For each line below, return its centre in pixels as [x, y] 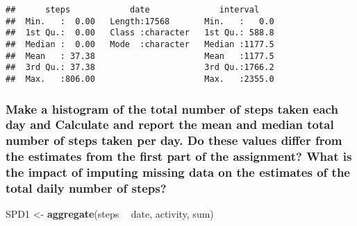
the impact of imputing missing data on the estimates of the [178, 172]
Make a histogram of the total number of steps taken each [172, 108]
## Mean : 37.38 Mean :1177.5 [140, 56]
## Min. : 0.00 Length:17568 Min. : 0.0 [140, 21]
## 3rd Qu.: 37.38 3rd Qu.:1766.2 [140, 68]
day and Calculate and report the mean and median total [170, 124]
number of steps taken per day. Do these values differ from [174, 140]
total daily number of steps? [86, 188]
